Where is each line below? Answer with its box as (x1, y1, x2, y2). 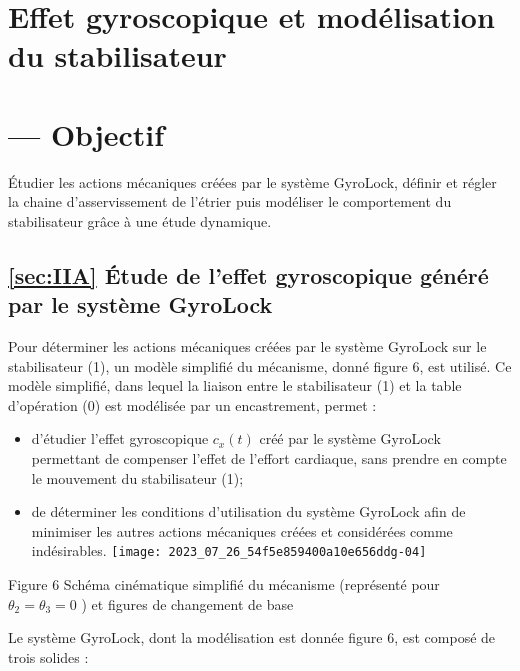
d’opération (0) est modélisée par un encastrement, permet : (8, 394, 377, 415)
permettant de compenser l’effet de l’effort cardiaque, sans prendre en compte (31, 448, 507, 469)
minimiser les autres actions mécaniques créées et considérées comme (31, 520, 453, 541)
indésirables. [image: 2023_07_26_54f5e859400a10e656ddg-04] (31, 540, 427, 561)
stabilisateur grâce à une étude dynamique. (8, 210, 272, 231)
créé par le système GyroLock (259, 428, 441, 449)
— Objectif (8, 113, 165, 154)
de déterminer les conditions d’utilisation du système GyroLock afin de (31, 501, 466, 522)
